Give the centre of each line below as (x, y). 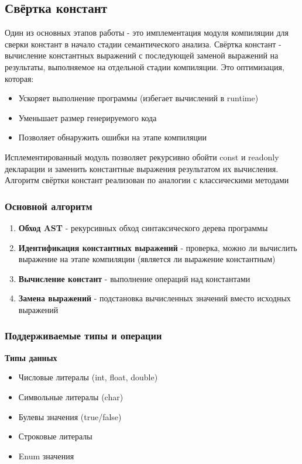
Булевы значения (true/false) (70, 416)
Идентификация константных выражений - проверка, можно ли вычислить (158, 247)
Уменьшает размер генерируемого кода (87, 117)
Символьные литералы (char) (71, 396)
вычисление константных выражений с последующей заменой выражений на (142, 55)
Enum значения (46, 456)
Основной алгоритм (49, 206)
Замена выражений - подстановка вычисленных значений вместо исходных (155, 298)
